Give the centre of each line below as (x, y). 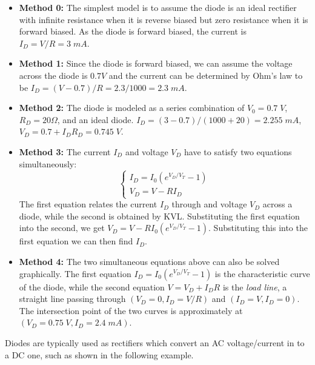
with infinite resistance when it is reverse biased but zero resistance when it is (164, 19)
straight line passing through (72, 299)
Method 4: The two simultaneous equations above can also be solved (149, 261)
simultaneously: (48, 163)
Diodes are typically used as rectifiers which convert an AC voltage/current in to (155, 342)
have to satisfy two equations (238, 151)
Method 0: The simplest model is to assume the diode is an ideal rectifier (158, 7)
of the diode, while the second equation (92, 286)
